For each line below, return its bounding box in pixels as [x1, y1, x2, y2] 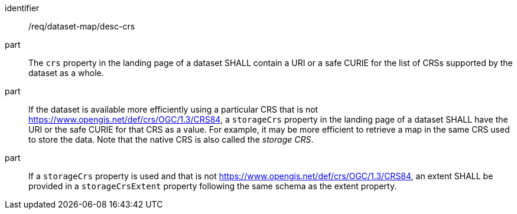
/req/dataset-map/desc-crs [28, 21, 135, 31]
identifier [5, 3, 40, 13]
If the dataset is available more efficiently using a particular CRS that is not [28, 104, 318, 114]
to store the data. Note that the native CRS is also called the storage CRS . [28, 134, 314, 144]
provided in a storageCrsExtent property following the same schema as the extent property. [28, 181, 397, 191]
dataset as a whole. [28, 68, 104, 78]
